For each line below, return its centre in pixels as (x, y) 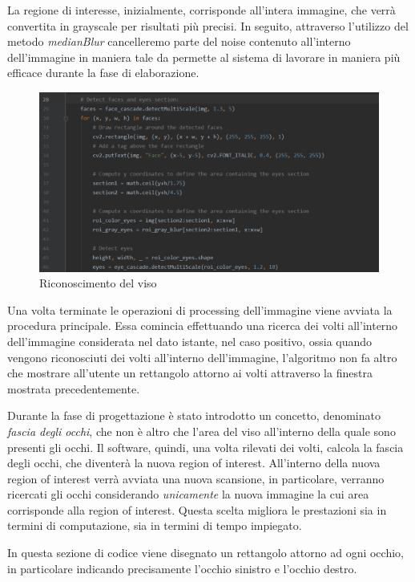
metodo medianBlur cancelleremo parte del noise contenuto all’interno (179, 41)
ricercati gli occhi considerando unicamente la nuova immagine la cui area (188, 494)
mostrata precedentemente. (74, 388)
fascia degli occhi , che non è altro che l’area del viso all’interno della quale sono (201, 431)
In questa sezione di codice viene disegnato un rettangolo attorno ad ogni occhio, (205, 553)
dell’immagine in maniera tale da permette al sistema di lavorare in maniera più (204, 57)
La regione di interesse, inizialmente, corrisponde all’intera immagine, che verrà (201, 10)
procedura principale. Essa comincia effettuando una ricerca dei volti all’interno (203, 326)
